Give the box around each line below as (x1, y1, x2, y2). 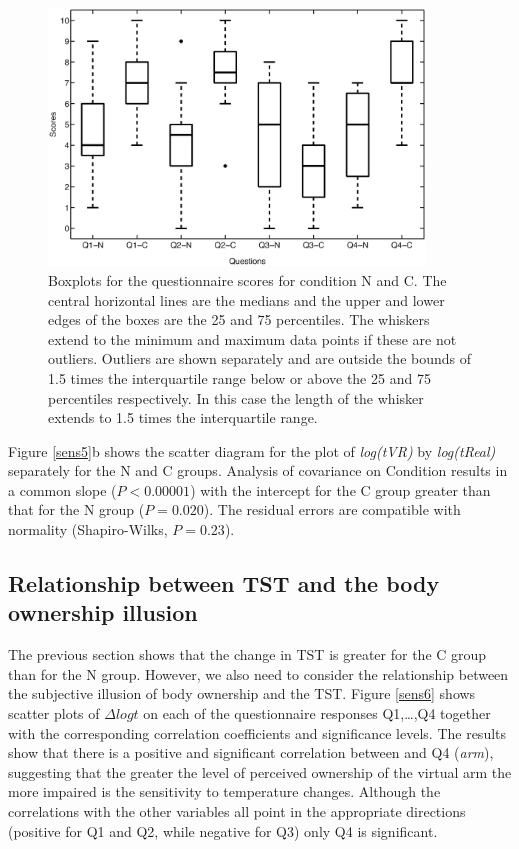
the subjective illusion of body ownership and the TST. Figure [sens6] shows (8, 683, 476, 704)
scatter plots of (8, 703, 100, 724)
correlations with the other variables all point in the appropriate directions (8, 801, 466, 821)
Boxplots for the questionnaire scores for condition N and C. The (48, 269, 447, 290)
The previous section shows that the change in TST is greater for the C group (8, 644, 487, 665)
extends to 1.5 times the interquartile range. (48, 407, 318, 428)
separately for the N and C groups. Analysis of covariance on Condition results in (8, 460, 508, 481)
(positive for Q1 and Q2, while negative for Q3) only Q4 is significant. (8, 820, 438, 841)
